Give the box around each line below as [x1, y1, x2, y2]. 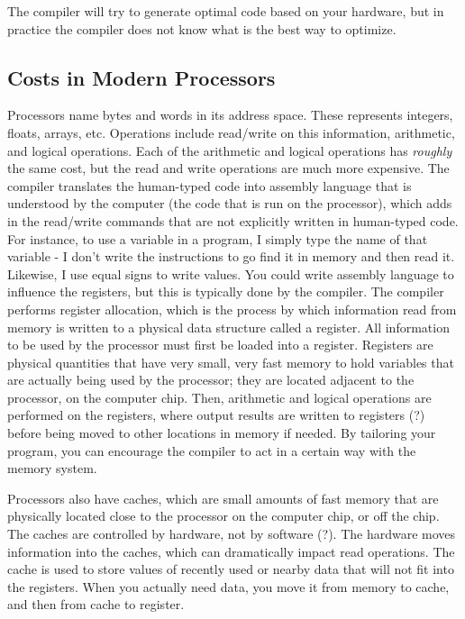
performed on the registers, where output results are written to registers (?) [7, 405, 425, 424]
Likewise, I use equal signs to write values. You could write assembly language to [7, 264, 454, 283]
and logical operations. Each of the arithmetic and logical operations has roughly [7, 141, 452, 159]
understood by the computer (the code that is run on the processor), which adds [7, 194, 452, 213]
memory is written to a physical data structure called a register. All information [7, 317, 450, 336]
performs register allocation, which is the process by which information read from [7, 299, 457, 318]
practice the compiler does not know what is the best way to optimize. [7, 19, 397, 38]
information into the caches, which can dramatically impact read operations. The [7, 542, 455, 560]
